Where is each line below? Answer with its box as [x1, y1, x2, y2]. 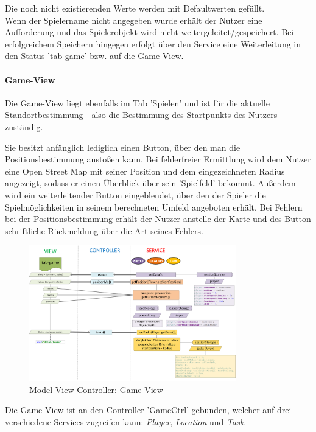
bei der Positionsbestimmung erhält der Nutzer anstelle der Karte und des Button [5, 212, 311, 225]
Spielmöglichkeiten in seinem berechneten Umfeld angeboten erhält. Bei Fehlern [5, 200, 303, 213]
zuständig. [5, 120, 43, 133]
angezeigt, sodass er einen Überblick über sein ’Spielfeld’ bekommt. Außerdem [5, 176, 296, 189]
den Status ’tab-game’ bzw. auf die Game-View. [5, 49, 184, 62]
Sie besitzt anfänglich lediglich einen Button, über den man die [5, 141, 241, 153]
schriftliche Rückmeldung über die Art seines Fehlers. [5, 224, 203, 237]
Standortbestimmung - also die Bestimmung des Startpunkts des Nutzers [5, 108, 278, 121]
